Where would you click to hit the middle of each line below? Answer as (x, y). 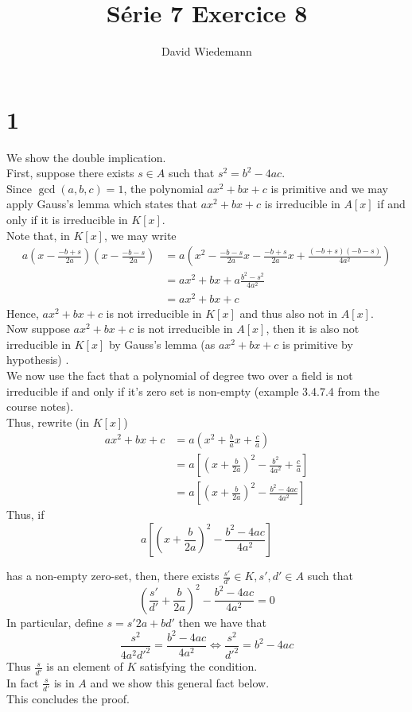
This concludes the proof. (68, 698)
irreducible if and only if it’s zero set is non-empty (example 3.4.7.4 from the (193, 391)
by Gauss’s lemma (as (162, 344)
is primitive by (318, 344)
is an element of (85, 666)
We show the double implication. (86, 157)
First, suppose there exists (70, 173)
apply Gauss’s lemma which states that (102, 204)
